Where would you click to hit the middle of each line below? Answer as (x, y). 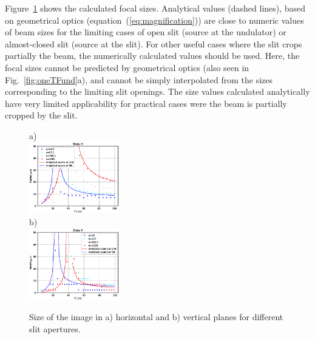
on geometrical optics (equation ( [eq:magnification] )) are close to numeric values (154, 20)
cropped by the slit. (41, 115)
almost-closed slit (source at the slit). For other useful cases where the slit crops (154, 43)
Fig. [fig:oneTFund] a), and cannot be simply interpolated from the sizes (139, 79)
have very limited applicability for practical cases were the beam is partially (146, 103)
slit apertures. (55, 328)
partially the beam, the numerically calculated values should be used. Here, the (152, 56)
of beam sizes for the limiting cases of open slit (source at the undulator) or (146, 32)
